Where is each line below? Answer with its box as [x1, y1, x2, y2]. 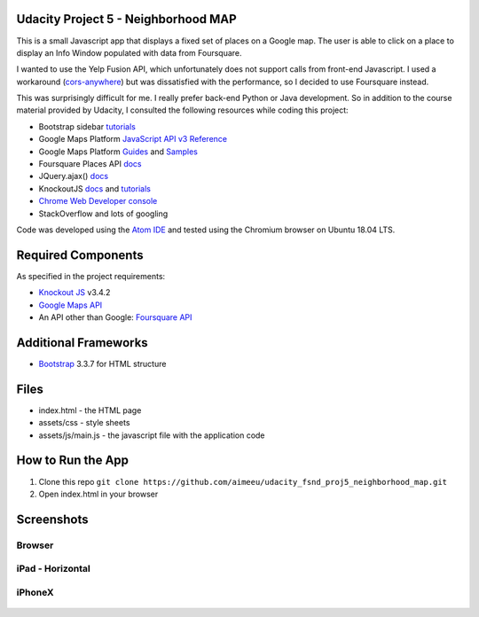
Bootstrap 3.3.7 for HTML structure [38, 358, 167, 369]
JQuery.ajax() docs [38, 171, 109, 182]
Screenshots [16, 512, 89, 527]
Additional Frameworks [16, 335, 148, 350]
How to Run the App [16, 453, 129, 468]
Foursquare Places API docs [38, 159, 142, 169]
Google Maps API [38, 300, 103, 310]
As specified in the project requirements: [16, 270, 166, 281]
